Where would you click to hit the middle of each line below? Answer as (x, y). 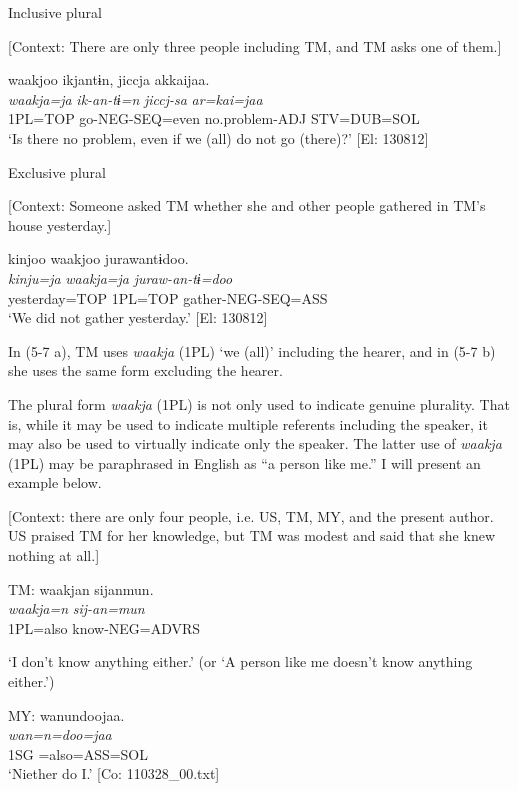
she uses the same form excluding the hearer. (145, 370)
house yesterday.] (60, 224)
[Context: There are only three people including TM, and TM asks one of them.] (255, 45)
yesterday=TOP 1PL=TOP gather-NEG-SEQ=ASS (168, 297)
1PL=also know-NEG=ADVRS (104, 627)
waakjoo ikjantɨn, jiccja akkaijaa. (109, 79)
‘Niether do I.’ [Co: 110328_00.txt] (114, 773)
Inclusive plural (55, 12)
